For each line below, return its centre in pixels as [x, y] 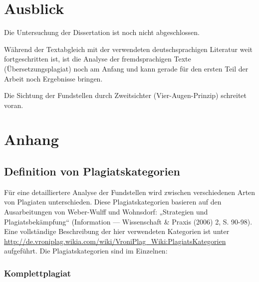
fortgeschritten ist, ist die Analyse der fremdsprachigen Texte [98, 59]
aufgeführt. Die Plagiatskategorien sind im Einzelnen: [86, 251]
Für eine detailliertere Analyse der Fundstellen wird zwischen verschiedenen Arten [130, 192]
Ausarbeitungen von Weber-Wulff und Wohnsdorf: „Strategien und [106, 212]
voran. [14, 105]
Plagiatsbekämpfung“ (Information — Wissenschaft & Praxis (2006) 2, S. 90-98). [128, 221]
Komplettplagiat [38, 273]
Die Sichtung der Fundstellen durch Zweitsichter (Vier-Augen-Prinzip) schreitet [126, 95]
